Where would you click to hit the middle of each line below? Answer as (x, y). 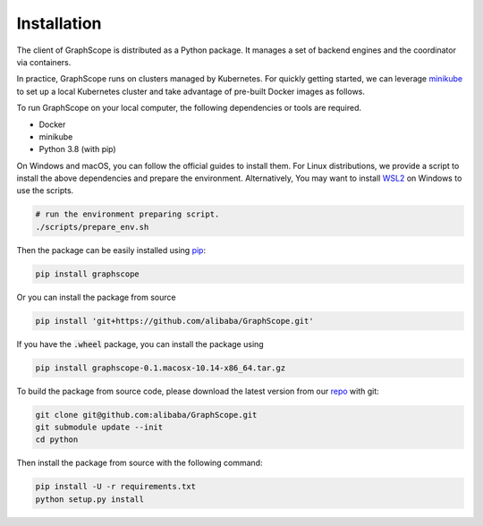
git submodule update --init (99, 428)
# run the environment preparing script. (127, 214)
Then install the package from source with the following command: (140, 463)
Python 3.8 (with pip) (77, 149)
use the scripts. (45, 191)
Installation (59, 23)
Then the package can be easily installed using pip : (111, 250)
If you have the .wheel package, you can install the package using (140, 344)
